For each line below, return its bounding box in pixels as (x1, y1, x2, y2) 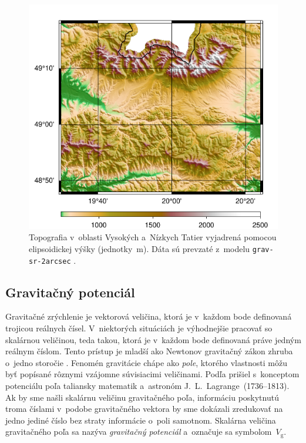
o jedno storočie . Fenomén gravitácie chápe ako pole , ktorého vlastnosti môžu (5, 356, 287, 368)
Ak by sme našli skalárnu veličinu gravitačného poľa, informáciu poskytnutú (5, 391, 279, 403)
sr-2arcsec (29, 257, 71, 266)
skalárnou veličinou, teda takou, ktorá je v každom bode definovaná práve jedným (5, 333, 301, 345)
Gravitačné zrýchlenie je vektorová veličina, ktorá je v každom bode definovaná (5, 310, 292, 323)
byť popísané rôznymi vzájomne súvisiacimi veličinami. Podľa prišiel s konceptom (5, 368, 300, 380)
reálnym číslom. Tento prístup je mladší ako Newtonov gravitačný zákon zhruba (5, 345, 293, 357)
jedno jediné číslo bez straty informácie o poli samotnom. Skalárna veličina (5, 414, 276, 426)
